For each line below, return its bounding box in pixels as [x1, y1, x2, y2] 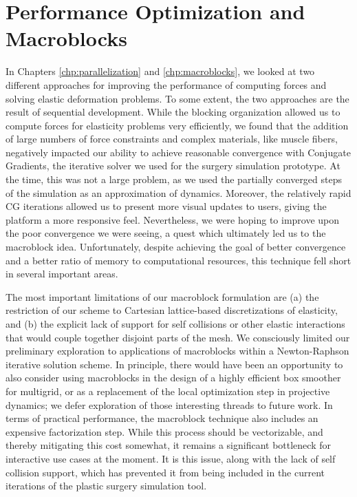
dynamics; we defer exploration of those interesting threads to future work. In [6, 397, 333, 412]
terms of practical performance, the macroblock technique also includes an [6, 411, 318, 425]
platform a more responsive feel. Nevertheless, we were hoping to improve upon [6, 212, 340, 226]
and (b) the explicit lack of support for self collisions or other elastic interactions [6, 317, 345, 330]
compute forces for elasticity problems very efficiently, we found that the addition [6, 118, 349, 132]
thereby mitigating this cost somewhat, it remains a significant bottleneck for [6, 438, 331, 452]
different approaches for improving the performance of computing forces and [6, 77, 327, 92]
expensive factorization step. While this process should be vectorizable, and [6, 424, 323, 438]
